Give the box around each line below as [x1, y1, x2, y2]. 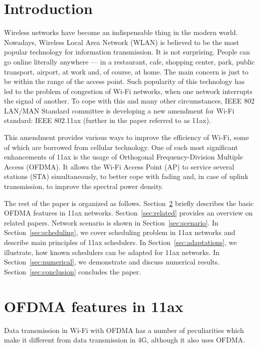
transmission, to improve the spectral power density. [4, 181, 164, 191]
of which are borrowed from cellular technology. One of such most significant [4, 141, 238, 152]
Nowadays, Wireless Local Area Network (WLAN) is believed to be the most [4, 36, 239, 47]
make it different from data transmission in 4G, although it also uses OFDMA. [4, 334, 245, 345]
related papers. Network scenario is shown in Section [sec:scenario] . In [4, 217, 219, 227]
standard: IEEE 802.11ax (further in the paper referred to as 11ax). [4, 115, 211, 125]
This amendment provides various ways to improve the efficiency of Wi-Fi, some [4, 132, 249, 142]
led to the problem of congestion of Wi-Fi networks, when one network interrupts [4, 85, 253, 96]
